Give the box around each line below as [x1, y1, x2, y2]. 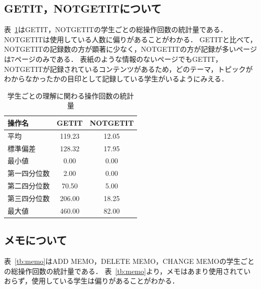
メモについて [4, 232, 67, 248]
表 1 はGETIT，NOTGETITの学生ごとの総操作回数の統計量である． [4, 24, 227, 35]
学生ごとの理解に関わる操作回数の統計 [7, 90, 134, 101]
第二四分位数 [8, 180, 50, 191]
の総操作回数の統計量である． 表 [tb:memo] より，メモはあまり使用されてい [4, 265, 251, 276]
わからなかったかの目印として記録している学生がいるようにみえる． [4, 73, 228, 84]
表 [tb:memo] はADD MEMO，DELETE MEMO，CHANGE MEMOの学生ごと [4, 256, 254, 266]
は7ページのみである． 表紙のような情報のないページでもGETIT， [4, 53, 222, 64]
